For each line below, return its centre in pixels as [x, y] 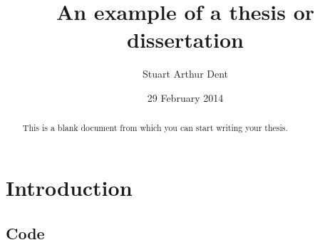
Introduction [69, 187]
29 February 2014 [185, 97]
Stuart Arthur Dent [185, 74]
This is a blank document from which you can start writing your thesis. [155, 128]
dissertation [185, 40]
